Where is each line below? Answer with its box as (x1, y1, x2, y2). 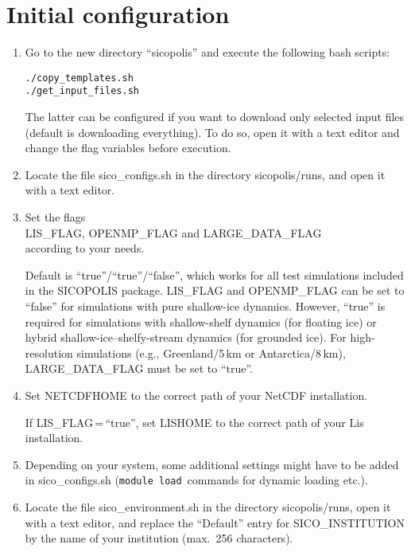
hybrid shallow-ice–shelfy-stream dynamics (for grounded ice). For (25, 329, 347, 346)
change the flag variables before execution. (25, 139, 231, 156)
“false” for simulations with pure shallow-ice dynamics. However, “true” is (25, 297, 386, 314)
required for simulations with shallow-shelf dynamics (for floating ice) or (25, 313, 377, 330)
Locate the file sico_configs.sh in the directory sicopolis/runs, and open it (25, 166, 386, 182)
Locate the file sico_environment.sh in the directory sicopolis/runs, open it (25, 498, 391, 515)
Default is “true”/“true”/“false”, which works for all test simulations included (25, 266, 404, 283)
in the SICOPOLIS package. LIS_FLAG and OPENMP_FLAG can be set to (25, 282, 405, 299)
